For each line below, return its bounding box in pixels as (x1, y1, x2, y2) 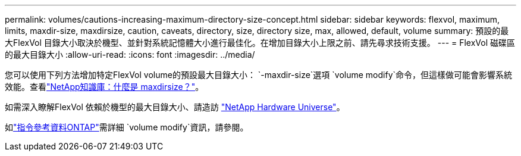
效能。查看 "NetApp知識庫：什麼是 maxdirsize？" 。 (5, 82, 204, 92)
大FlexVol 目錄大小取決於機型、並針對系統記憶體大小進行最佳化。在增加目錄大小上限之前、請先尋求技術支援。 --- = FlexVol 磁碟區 (5, 38, 516, 48)
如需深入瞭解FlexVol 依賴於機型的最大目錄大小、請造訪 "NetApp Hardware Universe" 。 (5, 102, 345, 112)
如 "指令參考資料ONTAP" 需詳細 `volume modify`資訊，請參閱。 (5, 122, 249, 132)
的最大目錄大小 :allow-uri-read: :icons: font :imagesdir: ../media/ (5, 49, 255, 60)
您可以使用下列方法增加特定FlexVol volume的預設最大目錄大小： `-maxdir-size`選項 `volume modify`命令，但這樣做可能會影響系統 (5, 70, 513, 80)
